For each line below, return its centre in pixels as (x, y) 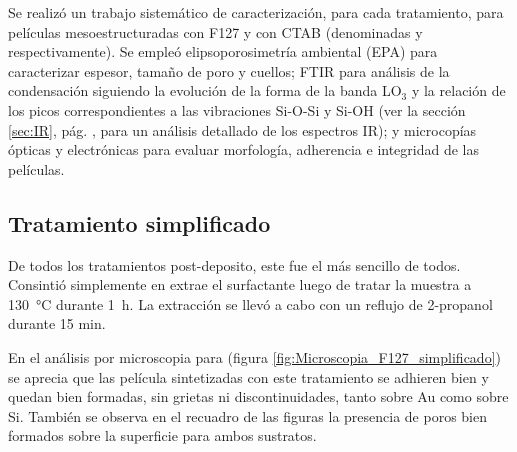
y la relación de (458, 90)
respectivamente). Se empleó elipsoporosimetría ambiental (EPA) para (223, 51)
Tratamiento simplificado (139, 222)
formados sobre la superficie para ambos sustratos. (162, 435)
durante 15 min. (57, 323)
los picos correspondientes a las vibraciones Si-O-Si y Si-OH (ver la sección (237, 109)
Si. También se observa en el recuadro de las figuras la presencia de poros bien (247, 415)
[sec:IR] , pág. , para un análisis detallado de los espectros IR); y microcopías (242, 129)
